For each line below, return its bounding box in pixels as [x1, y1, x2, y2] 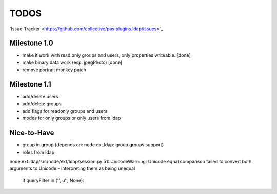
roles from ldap [22, 149, 55, 155]
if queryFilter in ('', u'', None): [22, 177, 84, 183]
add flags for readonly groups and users [22, 107, 108, 114]
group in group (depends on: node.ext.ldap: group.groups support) [22, 142, 164, 148]
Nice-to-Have [9, 128, 54, 137]
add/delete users [22, 94, 58, 100]
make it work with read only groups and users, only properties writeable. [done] [22, 52, 191, 58]
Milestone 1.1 [9, 80, 51, 89]
